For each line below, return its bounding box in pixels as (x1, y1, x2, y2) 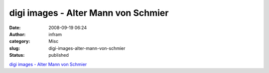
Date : (9, 25, 21, 31)
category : (9, 38, 30, 44)
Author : (9, 31, 26, 37)
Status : (9, 52, 25, 58)
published (48, 52, 69, 58)
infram (48, 31, 62, 37)
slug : (9, 45, 20, 51)
